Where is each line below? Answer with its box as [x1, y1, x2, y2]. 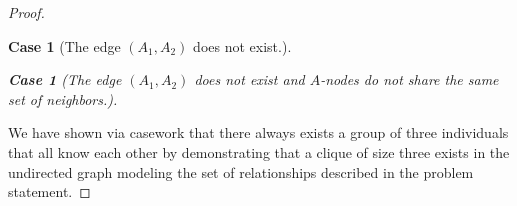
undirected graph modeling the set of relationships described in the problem [8, 161, 474, 182]
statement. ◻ [8, 181, 91, 202]
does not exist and [194, 69, 305, 90]
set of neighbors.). [8, 88, 118, 109]
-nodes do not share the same [320, 69, 499, 90]
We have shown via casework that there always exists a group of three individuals [8, 122, 509, 143]
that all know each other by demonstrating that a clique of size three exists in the [8, 141, 510, 162]
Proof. [8, 2, 45, 22]
